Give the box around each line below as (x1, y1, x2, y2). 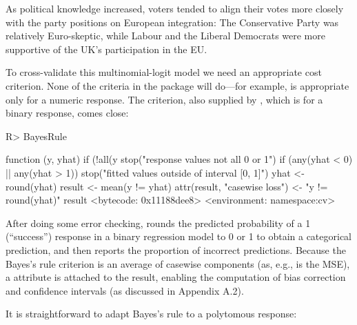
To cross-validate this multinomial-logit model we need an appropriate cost (6, 65, 322, 79)
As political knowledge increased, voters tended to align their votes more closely (6, 1, 344, 15)
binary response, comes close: (6, 106, 129, 120)
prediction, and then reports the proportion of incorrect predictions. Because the (6, 242, 346, 257)
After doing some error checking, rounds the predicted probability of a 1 (6, 215, 311, 230)
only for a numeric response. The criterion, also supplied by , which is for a (6, 92, 323, 106)
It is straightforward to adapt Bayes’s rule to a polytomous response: (6, 306, 297, 321)
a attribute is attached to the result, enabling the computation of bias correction (6, 270, 346, 284)
